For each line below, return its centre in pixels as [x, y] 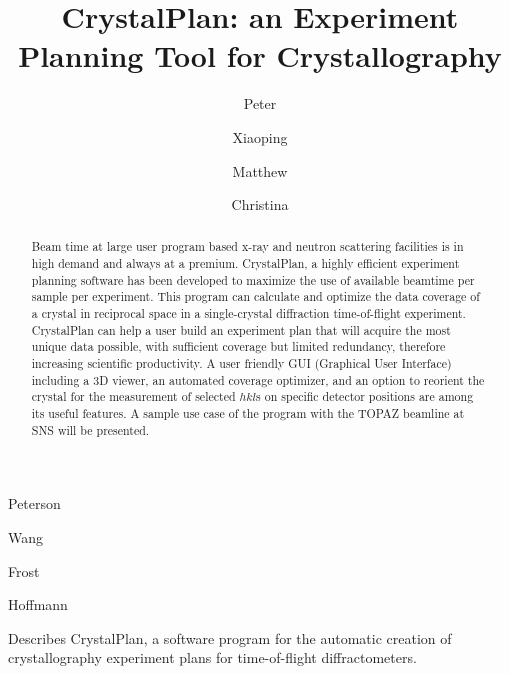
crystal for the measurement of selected [133, 396]
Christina [260, 204]
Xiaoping [260, 136]
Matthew [260, 170]
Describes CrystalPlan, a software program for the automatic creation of [230, 637]
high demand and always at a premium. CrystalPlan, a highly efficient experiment [245, 263]
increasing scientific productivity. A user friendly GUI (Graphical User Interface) [241, 363]
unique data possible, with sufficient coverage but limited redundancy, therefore [238, 346]
